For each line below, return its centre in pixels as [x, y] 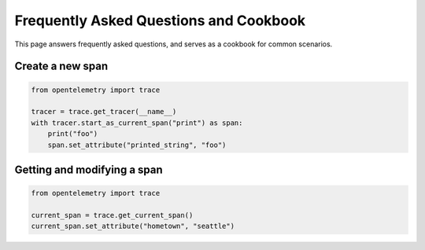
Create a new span [61, 66]
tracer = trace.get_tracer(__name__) [104, 112]
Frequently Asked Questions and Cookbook [160, 20]
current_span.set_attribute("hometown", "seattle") [133, 226]
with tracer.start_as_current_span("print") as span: [137, 123]
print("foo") [73, 134]
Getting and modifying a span [89, 169]
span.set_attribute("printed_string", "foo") [137, 145]
